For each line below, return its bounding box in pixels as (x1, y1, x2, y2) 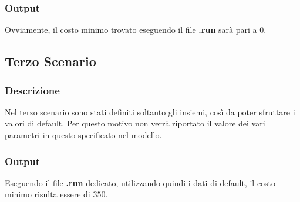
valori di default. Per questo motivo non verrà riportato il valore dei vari (5, 117, 265, 129)
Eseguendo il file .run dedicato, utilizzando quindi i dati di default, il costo (5, 176, 276, 189)
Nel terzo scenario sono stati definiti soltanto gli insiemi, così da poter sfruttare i (5, 105, 295, 118)
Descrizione (5, 83, 60, 97)
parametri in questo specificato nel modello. (5, 129, 162, 141)
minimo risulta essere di (5, 188, 90, 200)
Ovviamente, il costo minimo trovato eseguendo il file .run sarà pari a (5, 23, 257, 36)
